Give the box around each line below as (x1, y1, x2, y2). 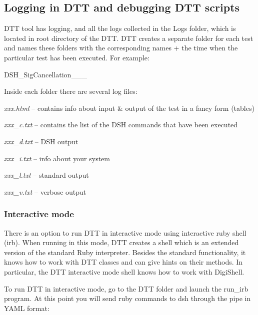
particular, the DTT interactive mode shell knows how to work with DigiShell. (4, 266, 244, 277)
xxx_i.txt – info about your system (4, 153, 110, 163)
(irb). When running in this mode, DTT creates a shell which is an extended (4, 237, 239, 248)
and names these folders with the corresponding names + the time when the (4, 42, 238, 53)
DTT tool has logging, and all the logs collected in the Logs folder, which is (4, 23, 236, 33)
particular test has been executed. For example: (4, 52, 149, 62)
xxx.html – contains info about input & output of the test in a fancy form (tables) (4, 102, 254, 113)
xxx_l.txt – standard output (4, 170, 89, 180)
